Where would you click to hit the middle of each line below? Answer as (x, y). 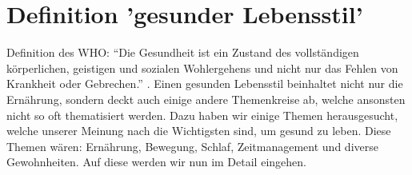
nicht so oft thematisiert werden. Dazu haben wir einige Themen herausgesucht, (202, 115)
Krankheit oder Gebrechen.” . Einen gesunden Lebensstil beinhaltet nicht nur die (205, 84)
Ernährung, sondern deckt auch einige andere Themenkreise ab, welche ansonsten (206, 99)
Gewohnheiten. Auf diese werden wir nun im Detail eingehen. (156, 162)
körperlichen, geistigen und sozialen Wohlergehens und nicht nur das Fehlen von (202, 68)
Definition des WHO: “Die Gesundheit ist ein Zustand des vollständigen (183, 52)
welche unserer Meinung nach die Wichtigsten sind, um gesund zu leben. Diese (199, 131)
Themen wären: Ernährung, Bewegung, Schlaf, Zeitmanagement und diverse (192, 146)
